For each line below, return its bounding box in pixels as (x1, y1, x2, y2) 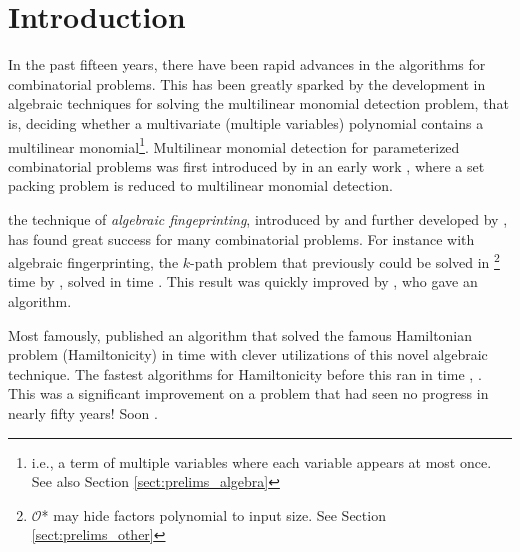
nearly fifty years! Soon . (8, 402, 158, 423)
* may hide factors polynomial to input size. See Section (41, 504, 386, 525)
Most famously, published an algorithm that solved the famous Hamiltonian (8, 324, 473, 345)
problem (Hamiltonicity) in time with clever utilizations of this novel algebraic (8, 344, 488, 365)
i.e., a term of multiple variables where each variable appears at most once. (31, 451, 492, 472)
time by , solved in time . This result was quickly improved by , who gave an (8, 271, 478, 292)
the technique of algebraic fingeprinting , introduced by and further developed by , (8, 208, 508, 229)
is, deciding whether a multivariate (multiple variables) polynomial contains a (8, 112, 484, 133)
